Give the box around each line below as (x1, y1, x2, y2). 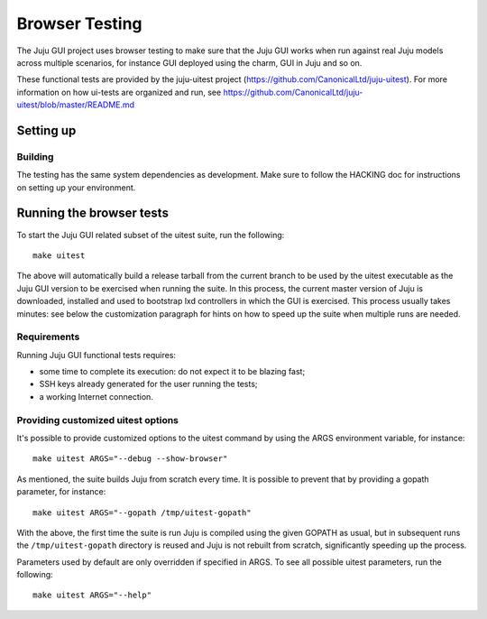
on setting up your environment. (16, 181, 136, 193)
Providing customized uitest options (16, 413, 179, 426)
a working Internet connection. (39, 391, 153, 402)
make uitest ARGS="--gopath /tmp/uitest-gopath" (32, 507, 252, 518)
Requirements (16, 330, 80, 343)
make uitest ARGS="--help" (32, 590, 152, 600)
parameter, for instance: (16, 486, 106, 497)
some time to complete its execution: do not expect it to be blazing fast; (39, 366, 306, 377)
